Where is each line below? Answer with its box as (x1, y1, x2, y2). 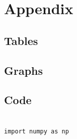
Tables (4, 32, 38, 48)
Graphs (4, 62, 43, 78)
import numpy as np (4, 127, 69, 135)
